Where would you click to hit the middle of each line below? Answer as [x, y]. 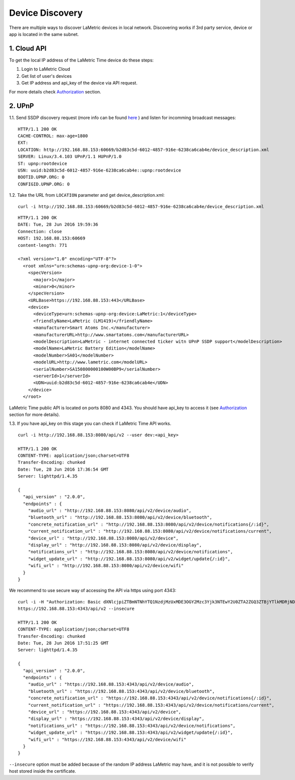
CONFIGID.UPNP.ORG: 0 [44, 184]
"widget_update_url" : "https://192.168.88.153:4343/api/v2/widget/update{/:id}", [130, 733]
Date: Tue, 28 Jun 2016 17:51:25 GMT [63, 643]
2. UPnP [22, 106]
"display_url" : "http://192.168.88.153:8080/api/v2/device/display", [115, 545]
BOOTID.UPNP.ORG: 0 [41, 177]
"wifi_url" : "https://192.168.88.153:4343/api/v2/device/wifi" [107, 739]
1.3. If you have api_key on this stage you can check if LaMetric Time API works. [90, 423]
